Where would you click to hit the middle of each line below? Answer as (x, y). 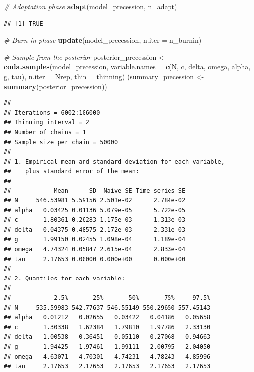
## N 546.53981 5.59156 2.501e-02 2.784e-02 (95, 201)
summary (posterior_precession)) (56, 86)
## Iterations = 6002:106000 (52, 113)
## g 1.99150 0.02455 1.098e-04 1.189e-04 (95, 239)
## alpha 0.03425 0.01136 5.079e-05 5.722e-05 (95, 210)
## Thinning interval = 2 (47, 123)
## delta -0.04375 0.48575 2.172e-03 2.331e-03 (95, 230)
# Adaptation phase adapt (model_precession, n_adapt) (91, 6)
